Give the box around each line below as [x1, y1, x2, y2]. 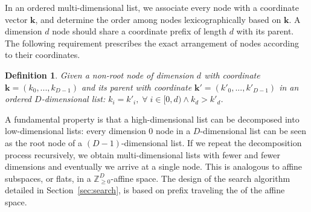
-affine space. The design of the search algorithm [111, 172, 290, 184]
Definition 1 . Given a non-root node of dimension [5, 68, 194, 81]
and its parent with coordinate [81, 80, 192, 93]
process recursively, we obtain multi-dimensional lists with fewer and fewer [5, 148, 281, 161]
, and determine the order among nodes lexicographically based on [35, 13, 281, 25]
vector [5, 13, 28, 25]
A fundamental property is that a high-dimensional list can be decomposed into [5, 112, 300, 125]
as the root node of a [5, 136, 83, 149]
